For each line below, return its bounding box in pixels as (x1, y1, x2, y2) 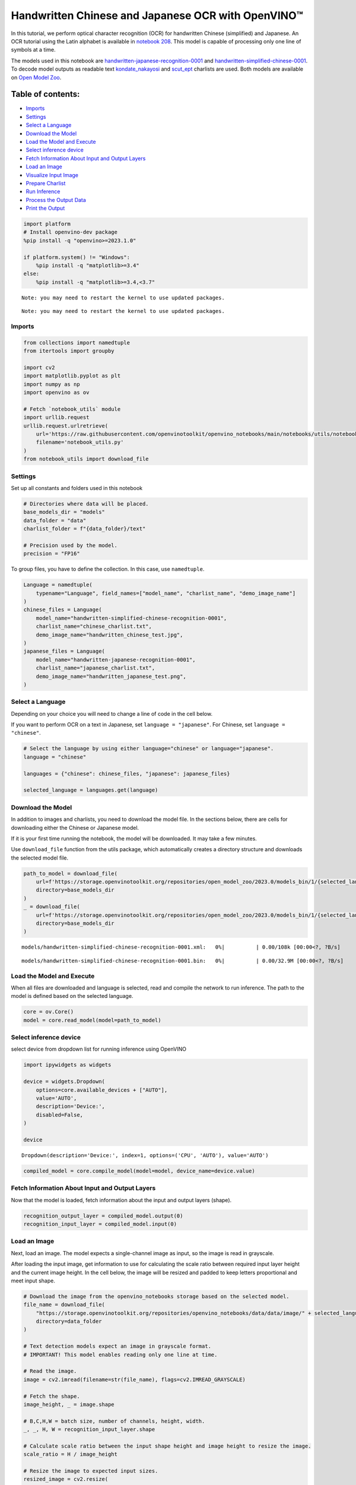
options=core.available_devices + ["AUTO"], (36, 1086, 168, 1093)
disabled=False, (36, 1111, 83, 1118)
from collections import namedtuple (23, 339, 131, 346)
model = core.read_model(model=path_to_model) (23, 1016, 161, 1023)
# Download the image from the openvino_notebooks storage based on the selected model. (23, 1293, 290, 1300)
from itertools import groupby (23, 347, 115, 355)
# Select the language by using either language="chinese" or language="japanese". (23, 745, 274, 752)
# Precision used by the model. (23, 542, 118, 549)
